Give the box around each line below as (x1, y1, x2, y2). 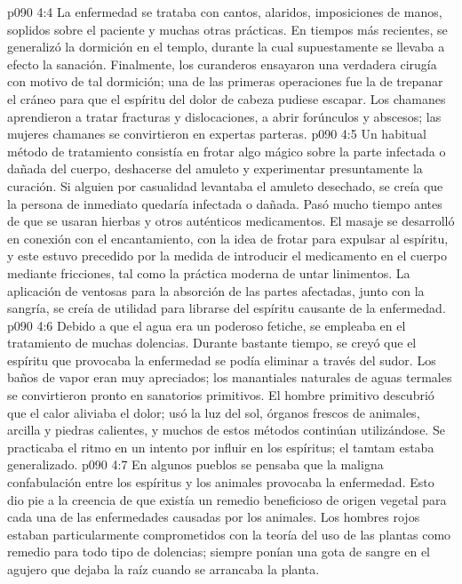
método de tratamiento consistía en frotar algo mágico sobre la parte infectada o (7, 141, 446, 160)
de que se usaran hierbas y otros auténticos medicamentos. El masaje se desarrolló (7, 212, 455, 230)
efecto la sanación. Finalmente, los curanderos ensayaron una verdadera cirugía (7, 54, 437, 73)
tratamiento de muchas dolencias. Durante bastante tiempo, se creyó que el (7, 333, 417, 352)
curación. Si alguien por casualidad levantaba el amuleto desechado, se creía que (7, 176, 443, 195)
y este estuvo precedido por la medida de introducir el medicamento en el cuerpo (7, 246, 447, 265)
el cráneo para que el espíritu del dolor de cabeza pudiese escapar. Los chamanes (7, 89, 446, 108)
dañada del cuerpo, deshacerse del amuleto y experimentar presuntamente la (7, 159, 423, 178)
